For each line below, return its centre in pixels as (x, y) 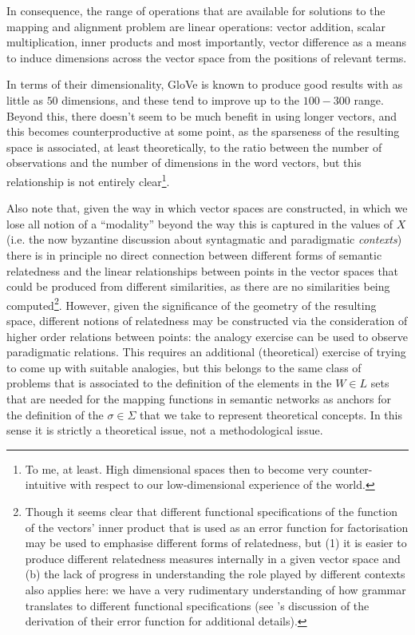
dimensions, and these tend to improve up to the (181, 99)
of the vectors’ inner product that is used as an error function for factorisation (217, 527)
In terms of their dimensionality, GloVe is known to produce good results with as (205, 84)
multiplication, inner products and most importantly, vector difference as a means (207, 42)
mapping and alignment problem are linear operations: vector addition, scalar (196, 26)
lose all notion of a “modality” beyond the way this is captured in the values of (200, 223)
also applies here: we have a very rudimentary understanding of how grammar (215, 589)
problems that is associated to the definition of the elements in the (169, 383)
